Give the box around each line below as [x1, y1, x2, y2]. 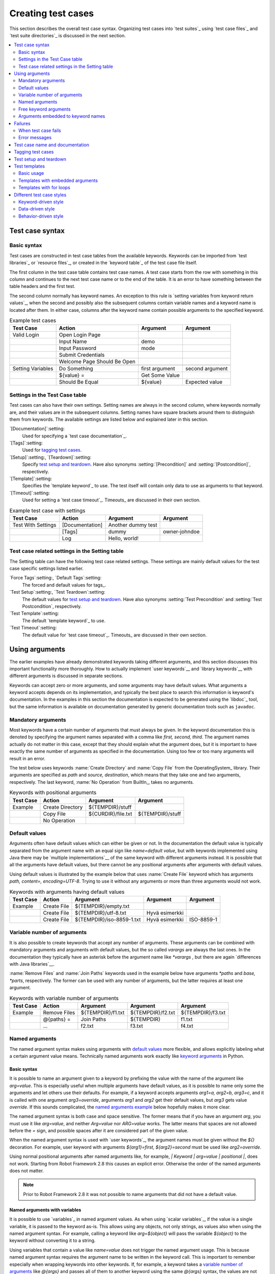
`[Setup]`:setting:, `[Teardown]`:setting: [9, 454, 92, 460]
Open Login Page [59, 331, 101, 338]
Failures [14, 120, 31, 126]
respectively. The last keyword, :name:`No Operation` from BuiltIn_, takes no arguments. [9, 779, 194, 785]
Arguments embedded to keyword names [18, 113, 105, 119]
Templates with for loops [18, 184, 71, 191]
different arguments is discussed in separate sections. [9, 673, 123, 679]
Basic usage [18, 170, 44, 176]
